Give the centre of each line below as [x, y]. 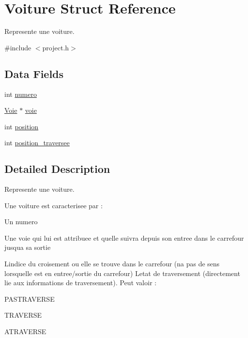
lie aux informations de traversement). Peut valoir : [80, 283]
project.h [56, 47]
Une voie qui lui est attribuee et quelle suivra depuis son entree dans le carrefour [124, 238]
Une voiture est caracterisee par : [54, 205]
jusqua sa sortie [28, 247]
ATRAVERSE [25, 331]
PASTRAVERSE [30, 299]
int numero [21, 94]
